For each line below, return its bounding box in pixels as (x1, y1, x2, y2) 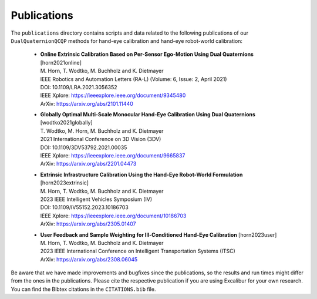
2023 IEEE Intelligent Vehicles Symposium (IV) (40, 196, 153, 203)
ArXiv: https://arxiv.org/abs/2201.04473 (40, 160, 137, 167)
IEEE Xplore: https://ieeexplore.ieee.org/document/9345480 (40, 92, 186, 99)
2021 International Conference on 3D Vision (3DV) (40, 136, 161, 143)
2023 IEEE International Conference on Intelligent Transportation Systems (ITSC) (40, 247, 236, 255)
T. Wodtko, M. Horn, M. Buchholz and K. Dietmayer (40, 127, 164, 135)
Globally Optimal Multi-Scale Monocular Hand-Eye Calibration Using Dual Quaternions (40, 111, 255, 118)
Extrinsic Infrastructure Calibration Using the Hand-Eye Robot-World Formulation (40, 171, 243, 178)
